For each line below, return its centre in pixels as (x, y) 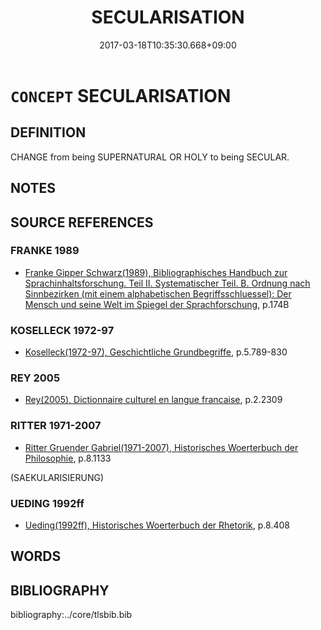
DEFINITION (48, 132)
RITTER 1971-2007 (56, 426)
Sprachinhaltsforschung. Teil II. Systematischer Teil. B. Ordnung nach (167, 283)
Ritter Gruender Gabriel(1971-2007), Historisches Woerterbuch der (161, 447)
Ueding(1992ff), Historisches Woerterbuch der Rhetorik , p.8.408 (157, 525)
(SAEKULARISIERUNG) (57, 477)
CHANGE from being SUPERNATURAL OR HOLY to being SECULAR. (150, 157)
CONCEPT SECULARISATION (121, 95)
